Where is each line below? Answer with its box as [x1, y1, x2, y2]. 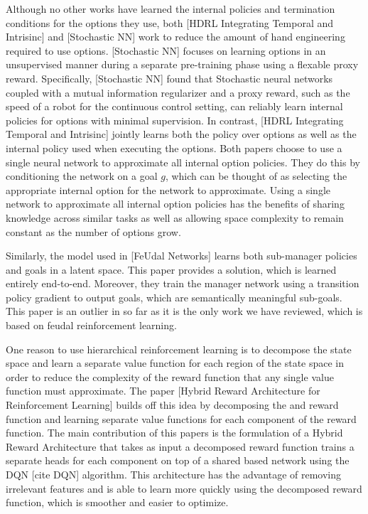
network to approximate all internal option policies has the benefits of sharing [6, 196, 345, 211]
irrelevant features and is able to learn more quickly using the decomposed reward [6, 481, 362, 496]
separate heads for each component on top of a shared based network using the [6, 453, 350, 468]
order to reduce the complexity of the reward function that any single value [6, 369, 334, 384]
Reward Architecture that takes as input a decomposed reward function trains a [6, 439, 355, 454]
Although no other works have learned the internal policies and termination [6, 1, 335, 16]
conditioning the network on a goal [6, 168, 158, 183]
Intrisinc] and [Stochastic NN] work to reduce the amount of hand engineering [6, 29, 345, 44]
